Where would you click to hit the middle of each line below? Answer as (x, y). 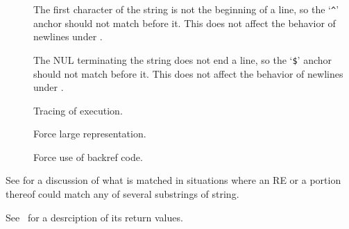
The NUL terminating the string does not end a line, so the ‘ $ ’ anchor (183, 59)
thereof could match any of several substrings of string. (122, 194)
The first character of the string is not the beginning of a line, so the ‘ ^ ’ (186, 9)
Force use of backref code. (88, 156)
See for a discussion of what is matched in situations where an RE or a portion (173, 180)
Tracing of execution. (78, 110)
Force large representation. (90, 134)
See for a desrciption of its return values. (94, 217)
